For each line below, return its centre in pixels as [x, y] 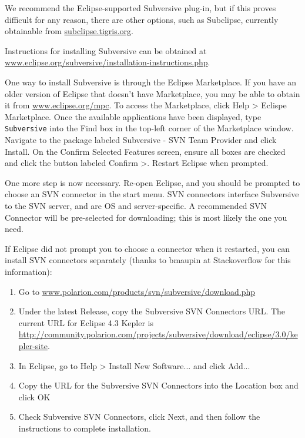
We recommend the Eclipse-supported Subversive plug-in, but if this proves [140, 8]
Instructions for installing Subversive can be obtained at [106, 50]
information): [29, 271]
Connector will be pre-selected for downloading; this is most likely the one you [146, 217]
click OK [34, 396]
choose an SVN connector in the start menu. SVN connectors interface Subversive [152, 194]
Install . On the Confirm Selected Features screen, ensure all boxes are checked [145, 151]
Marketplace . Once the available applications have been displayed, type [133, 116]
